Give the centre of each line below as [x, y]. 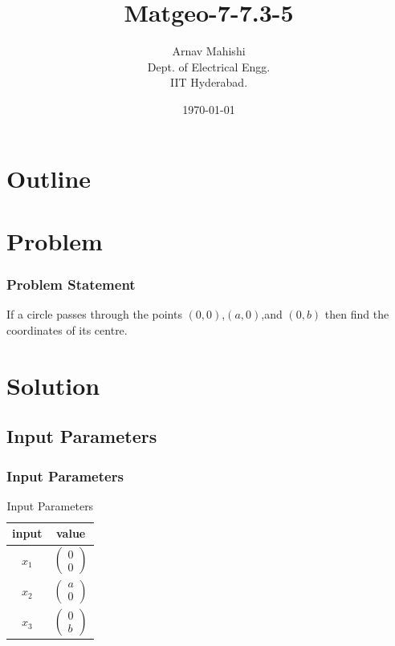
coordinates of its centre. [67, 329]
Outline [49, 178]
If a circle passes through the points [94, 314]
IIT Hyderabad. [209, 82]
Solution [53, 385]
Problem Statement [71, 284]
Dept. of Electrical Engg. [209, 66]
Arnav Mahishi [209, 51]
